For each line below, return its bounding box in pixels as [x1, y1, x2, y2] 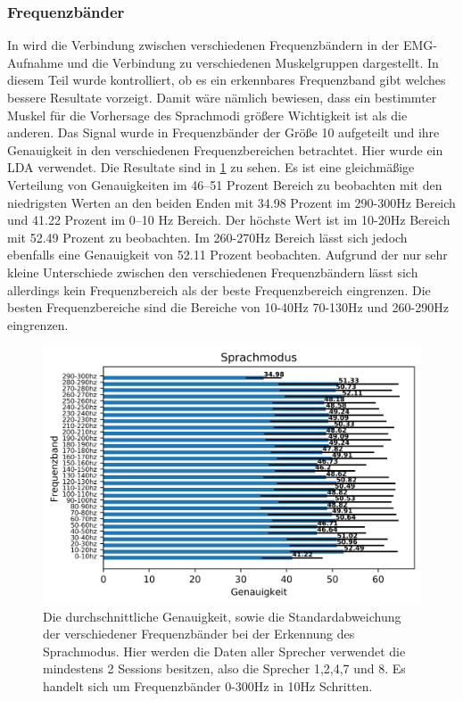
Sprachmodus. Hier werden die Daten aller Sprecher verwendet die [43, 641, 406, 660]
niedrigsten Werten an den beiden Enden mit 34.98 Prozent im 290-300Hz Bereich [7, 193, 456, 211]
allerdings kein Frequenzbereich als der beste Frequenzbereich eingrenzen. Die [7, 280, 431, 299]
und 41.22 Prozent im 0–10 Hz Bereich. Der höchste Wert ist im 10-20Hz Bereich [7, 210, 451, 229]
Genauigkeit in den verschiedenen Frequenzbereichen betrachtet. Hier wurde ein [7, 140, 443, 159]
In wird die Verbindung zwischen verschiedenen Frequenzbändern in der [7, 36, 400, 54]
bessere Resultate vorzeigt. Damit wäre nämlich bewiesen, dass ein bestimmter [7, 88, 437, 106]
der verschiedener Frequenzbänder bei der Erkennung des [43, 624, 355, 643]
